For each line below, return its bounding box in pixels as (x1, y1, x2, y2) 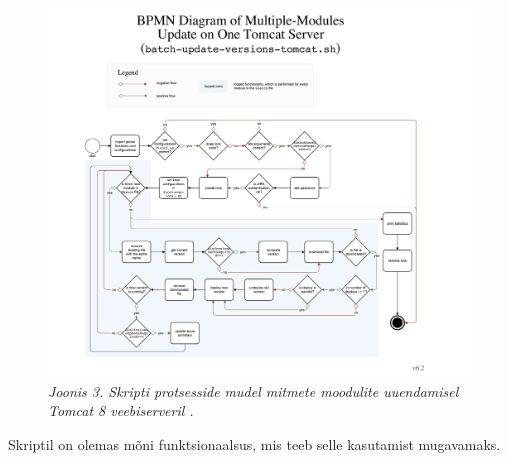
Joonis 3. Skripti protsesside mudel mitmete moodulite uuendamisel (48, 380, 459, 401)
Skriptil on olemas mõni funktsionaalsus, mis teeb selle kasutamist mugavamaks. (8, 433, 501, 454)
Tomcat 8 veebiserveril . (48, 400, 194, 421)
